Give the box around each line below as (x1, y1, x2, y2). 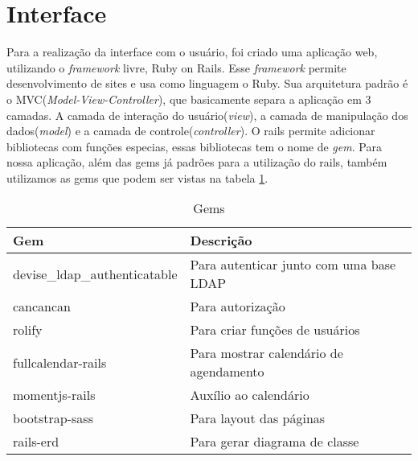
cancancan (13, 297, 72, 316)
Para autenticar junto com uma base (190, 255, 396, 274)
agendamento (190, 362, 264, 381)
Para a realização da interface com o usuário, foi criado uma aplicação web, (6, 43, 378, 60)
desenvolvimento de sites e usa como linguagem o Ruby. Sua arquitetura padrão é (6, 75, 408, 92)
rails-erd (13, 432, 59, 451)
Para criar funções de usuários (190, 320, 360, 340)
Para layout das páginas (190, 409, 326, 428)
